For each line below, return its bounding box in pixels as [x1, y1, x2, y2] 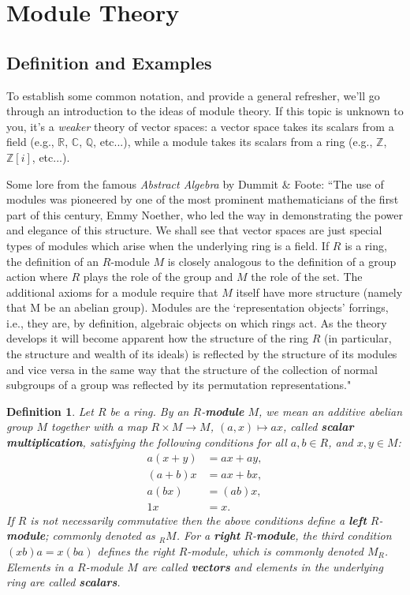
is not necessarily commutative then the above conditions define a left [30, 511, 367, 528]
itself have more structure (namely [236, 283, 403, 300]
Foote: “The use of [294, 175, 384, 192]
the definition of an [6, 253, 99, 269]
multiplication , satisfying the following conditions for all [6, 434, 287, 451]
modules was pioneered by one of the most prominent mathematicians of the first [6, 191, 399, 208]
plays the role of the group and [83, 268, 233, 285]
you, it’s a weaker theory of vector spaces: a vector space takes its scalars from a [6, 118, 394, 134]
